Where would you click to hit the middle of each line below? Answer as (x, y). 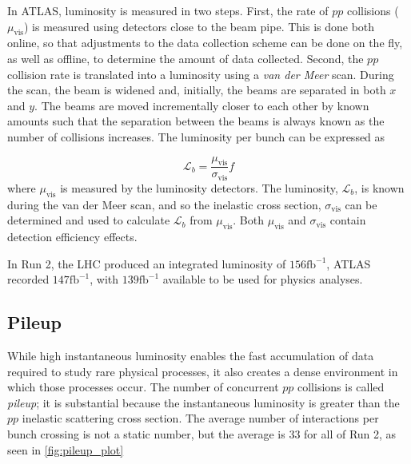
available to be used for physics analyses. (263, 279)
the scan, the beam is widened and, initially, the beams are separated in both (197, 90)
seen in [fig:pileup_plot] (66, 449)
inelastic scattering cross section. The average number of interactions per (200, 418)
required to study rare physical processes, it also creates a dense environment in (203, 371)
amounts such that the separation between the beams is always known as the (196, 121)
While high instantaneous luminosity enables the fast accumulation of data (191, 355)
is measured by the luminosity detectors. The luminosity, (199, 187)
